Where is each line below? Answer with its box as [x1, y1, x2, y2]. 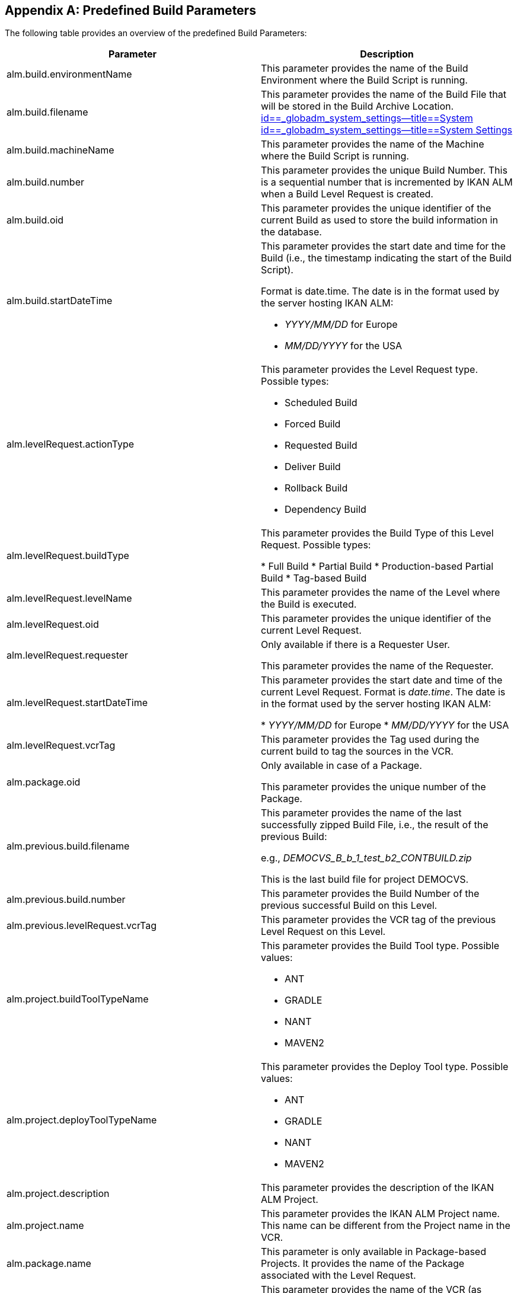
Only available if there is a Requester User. [261, 638, 450, 651]
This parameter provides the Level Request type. [261, 363, 478, 376]
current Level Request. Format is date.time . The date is [261, 686, 506, 698]
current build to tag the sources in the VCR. [261, 745, 454, 758]
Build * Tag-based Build [261, 572, 367, 585]
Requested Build [285, 439, 358, 452]
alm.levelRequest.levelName [7, 592, 132, 605]
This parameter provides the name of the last [261, 807, 462, 819]
